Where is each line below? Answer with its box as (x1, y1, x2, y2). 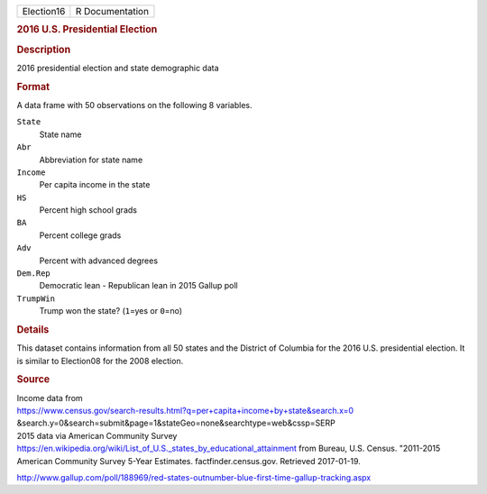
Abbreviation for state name (39, 154, 143, 165)
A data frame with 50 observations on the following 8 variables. (16, 99, 253, 110)
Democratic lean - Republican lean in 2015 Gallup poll (39, 280, 238, 291)
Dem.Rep (16, 269, 51, 279)
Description (16, 43, 71, 56)
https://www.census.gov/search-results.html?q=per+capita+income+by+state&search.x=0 (16, 406, 354, 416)
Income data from (16, 392, 83, 403)
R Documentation (75, 5, 149, 17)
